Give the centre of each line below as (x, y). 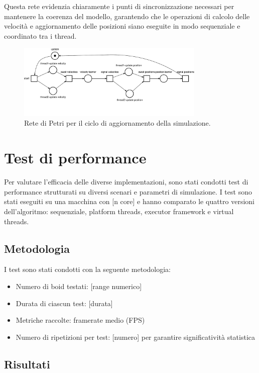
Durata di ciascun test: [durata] (64, 303)
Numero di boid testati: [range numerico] (79, 286)
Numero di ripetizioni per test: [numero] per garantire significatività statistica (136, 337)
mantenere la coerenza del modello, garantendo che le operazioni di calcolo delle (127, 16)
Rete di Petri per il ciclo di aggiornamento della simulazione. (117, 123)
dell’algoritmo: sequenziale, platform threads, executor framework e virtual (119, 211)
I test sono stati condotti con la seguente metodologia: (87, 269)
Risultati (27, 364)
